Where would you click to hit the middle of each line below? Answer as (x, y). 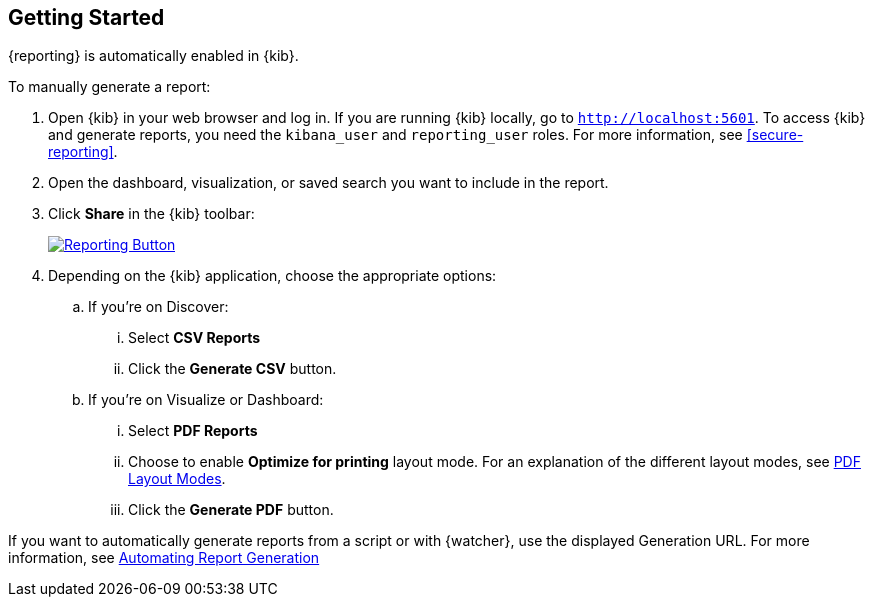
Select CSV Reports (194, 338)
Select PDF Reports (193, 431)
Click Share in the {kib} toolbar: (151, 214)
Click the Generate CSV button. (232, 369)
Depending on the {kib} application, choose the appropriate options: (272, 276)
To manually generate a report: (109, 87)
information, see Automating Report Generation (164, 558)
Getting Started (86, 17)
